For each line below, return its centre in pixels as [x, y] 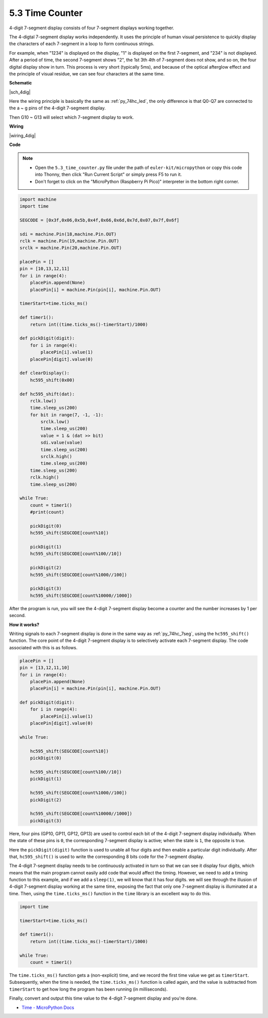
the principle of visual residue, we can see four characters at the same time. [87, 74]
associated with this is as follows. [43, 647]
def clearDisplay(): [44, 373]
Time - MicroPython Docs [48, 1007]
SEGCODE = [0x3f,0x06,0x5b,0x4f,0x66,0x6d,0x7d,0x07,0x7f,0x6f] [100, 220]
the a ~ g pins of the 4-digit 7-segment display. [58, 108]
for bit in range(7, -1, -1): [67, 415]
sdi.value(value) [62, 443]
